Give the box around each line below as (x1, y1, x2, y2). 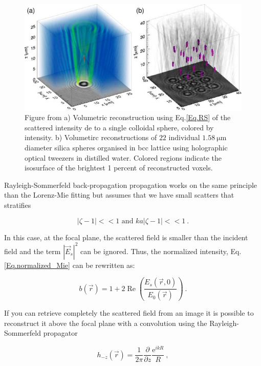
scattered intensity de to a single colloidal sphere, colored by (25, 122, 214, 132)
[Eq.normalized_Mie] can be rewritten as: (4, 259, 135, 270)
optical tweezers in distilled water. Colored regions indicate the (25, 152, 222, 163)
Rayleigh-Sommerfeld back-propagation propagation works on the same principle (4, 179, 257, 190)
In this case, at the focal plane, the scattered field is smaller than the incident (4, 232, 248, 242)
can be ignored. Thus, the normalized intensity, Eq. (80, 245, 242, 256)
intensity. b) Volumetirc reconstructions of (25, 132, 157, 143)
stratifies (4, 200, 31, 210)
